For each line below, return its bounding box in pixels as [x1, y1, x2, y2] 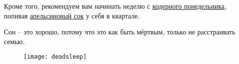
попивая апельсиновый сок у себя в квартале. [4, 10, 140, 20]
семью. [4, 36, 25, 46]
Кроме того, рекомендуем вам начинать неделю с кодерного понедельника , [4, 1, 227, 11]
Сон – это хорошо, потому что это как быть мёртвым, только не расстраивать [4, 27, 236, 37]
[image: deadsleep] [24, 53, 87, 61]
